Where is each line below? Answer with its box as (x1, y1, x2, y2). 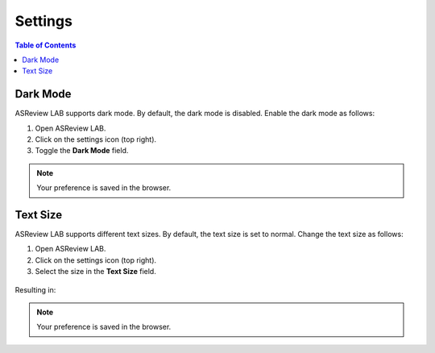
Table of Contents (14, 40, 77, 50)
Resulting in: (14, 284, 56, 294)
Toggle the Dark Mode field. (35, 146, 129, 156)
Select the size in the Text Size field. (35, 267, 156, 276)
